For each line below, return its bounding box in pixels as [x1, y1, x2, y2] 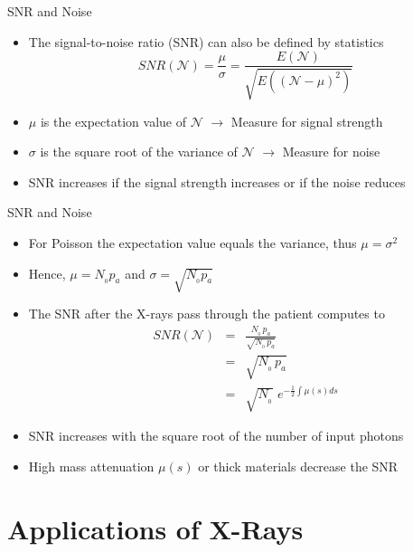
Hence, [28, 263, 66, 282]
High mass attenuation [28, 457, 155, 476]
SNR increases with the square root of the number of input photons [28, 426, 404, 445]
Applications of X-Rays [7, 509, 304, 547]
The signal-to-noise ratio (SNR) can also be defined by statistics [28, 32, 384, 51]
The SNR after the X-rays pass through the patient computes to [28, 304, 385, 323]
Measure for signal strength [230, 111, 383, 130]
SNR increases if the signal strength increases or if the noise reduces [28, 172, 406, 191]
